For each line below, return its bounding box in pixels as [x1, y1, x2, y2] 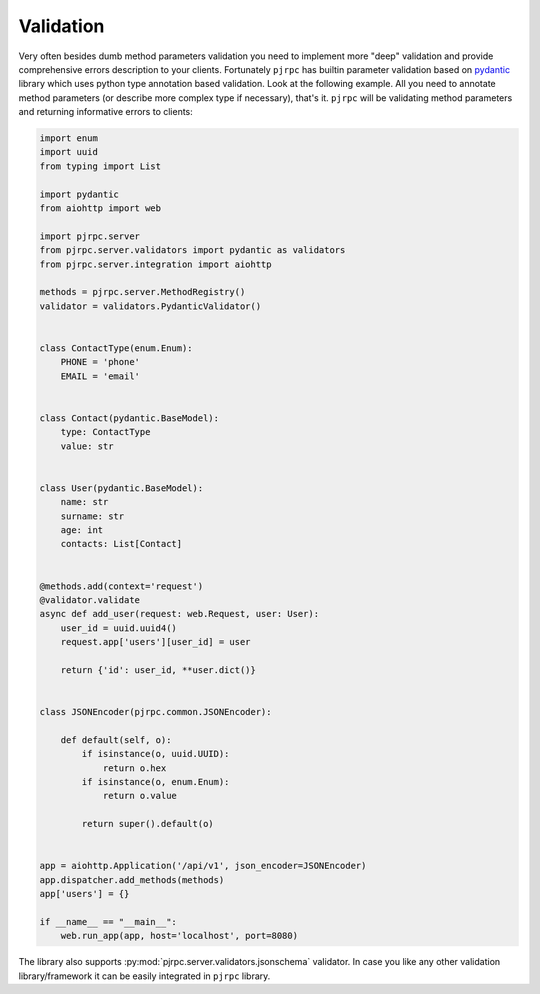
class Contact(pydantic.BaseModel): [39, 412, 220, 424]
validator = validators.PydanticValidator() [39, 300, 262, 312]
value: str [60, 440, 114, 452]
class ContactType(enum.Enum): [39, 342, 194, 354]
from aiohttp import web [39, 203, 162, 214]
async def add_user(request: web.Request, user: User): [39, 608, 320, 620]
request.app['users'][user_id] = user [60, 636, 251, 648]
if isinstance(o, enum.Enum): [81, 776, 230, 788]
